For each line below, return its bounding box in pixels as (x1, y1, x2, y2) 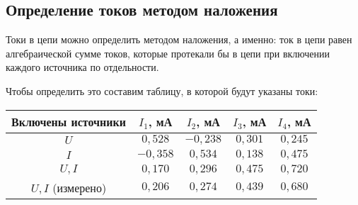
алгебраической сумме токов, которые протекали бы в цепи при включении (6, 45, 330, 60)
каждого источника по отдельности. (6, 60, 159, 74)
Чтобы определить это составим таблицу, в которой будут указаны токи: (6, 83, 318, 98)
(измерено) (52, 179, 107, 196)
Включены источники (11, 113, 126, 130)
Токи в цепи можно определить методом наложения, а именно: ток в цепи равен (6, 32, 352, 47)
